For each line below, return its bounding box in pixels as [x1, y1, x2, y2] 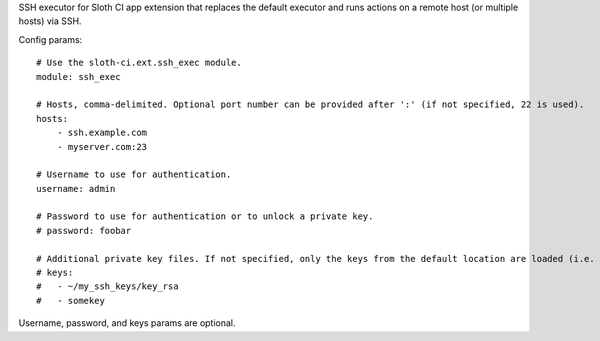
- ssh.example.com [56, 127, 148, 139]
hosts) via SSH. [18, 15, 82, 27]
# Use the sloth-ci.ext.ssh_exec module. [36, 57, 242, 69]
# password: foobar [36, 225, 132, 236]
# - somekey [36, 295, 105, 306]
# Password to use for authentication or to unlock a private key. [36, 211, 374, 222]
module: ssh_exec [36, 71, 121, 82]
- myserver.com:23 [56, 141, 148, 152]
